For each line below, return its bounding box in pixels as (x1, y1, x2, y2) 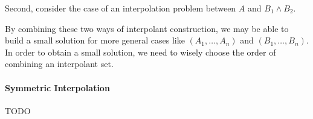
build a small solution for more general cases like (5, 34, 185, 47)
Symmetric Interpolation (5, 81, 110, 94)
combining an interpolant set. (5, 57, 114, 70)
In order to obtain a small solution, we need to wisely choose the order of (5, 45, 276, 58)
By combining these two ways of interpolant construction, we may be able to (5, 22, 289, 34)
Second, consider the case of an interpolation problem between (5, 2, 236, 14)
